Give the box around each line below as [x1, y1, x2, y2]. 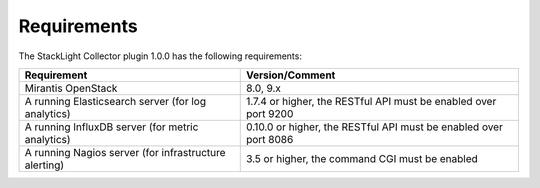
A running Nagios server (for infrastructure [24, 145, 226, 159]
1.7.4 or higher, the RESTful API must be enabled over [245, 94, 497, 108]
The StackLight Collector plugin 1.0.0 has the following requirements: [18, 50, 302, 62]
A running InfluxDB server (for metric [24, 120, 199, 134]
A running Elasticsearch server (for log [24, 94, 207, 108]
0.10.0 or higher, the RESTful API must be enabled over [245, 120, 504, 134]
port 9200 [245, 106, 294, 120]
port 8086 [245, 132, 294, 146]
